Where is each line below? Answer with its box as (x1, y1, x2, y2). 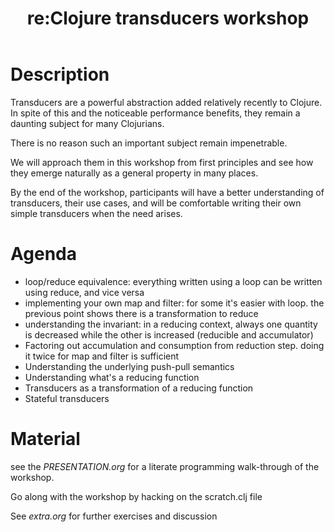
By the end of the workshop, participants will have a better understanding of (10, 186, 325, 198)
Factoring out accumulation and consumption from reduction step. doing (24, 339, 325, 351)
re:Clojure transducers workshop (26, 7, 310, 30)
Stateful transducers (24, 392, 110, 404)
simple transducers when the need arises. (10, 207, 183, 219)
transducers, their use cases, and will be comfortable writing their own (10, 197, 302, 209)
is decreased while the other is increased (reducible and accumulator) (24, 328, 314, 341)
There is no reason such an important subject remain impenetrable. (10, 137, 288, 149)
